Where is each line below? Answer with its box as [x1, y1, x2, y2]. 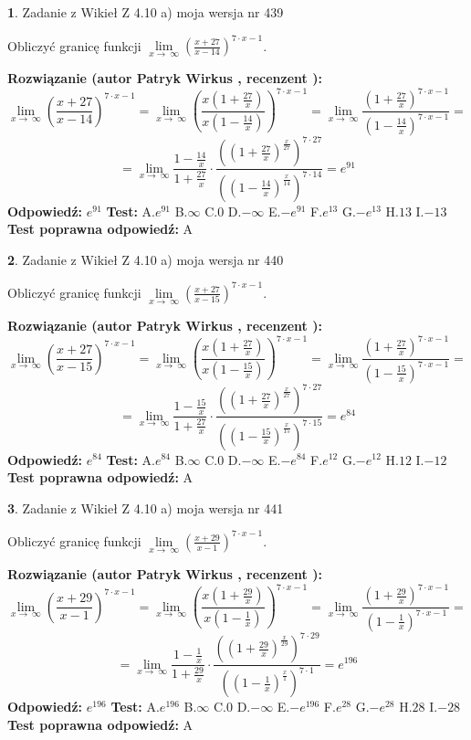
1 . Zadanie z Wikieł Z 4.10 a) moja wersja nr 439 [7, 3, 284, 21]
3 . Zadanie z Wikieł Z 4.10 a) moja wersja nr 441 [7, 498, 284, 517]
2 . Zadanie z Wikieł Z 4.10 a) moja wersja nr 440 [7, 249, 284, 269]
